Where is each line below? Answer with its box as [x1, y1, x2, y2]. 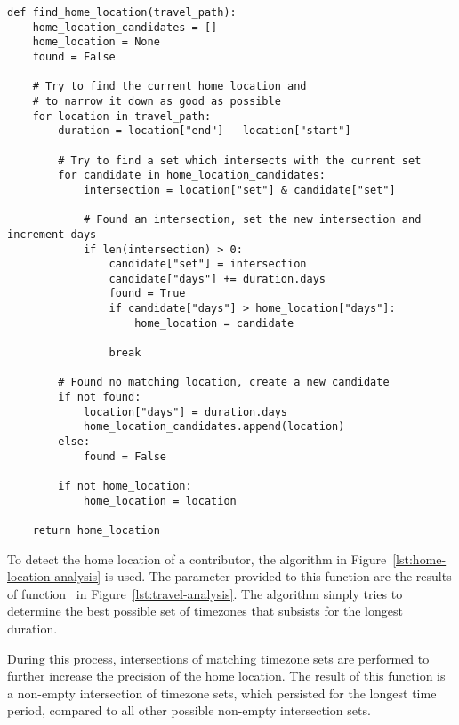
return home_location [32, 523, 160, 537]
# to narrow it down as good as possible [32, 94, 281, 108]
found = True [109, 287, 186, 300]
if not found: [58, 391, 141, 404]
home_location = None [32, 36, 160, 49]
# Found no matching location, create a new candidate [58, 376, 390, 389]
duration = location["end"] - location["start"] [58, 124, 351, 138]
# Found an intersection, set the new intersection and [83, 213, 422, 227]
